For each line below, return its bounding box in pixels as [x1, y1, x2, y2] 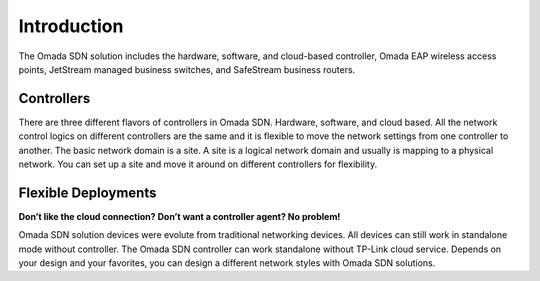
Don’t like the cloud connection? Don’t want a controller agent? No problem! [18, 210, 341, 222]
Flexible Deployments [18, 184, 157, 201]
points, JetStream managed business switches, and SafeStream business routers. [18, 63, 356, 75]
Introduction [18, 15, 124, 37]
